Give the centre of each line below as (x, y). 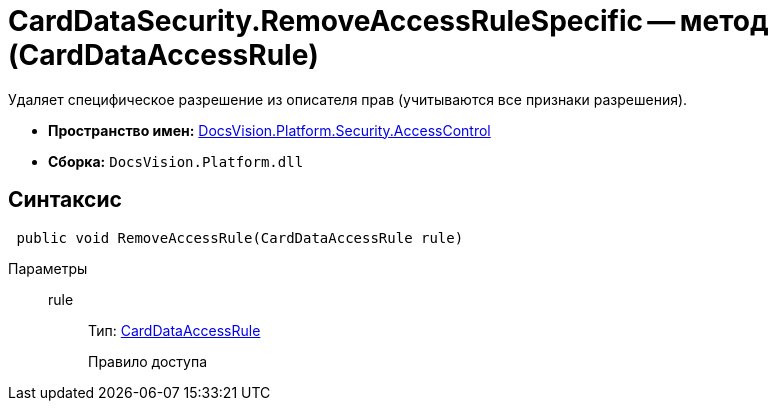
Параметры (48, 268)
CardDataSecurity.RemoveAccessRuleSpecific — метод (388, 21)
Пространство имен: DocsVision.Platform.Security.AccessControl (269, 130)
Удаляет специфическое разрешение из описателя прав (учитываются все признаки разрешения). (348, 99)
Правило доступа (148, 361)
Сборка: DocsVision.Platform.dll (176, 161)
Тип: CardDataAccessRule (174, 330)
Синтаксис (65, 200)
